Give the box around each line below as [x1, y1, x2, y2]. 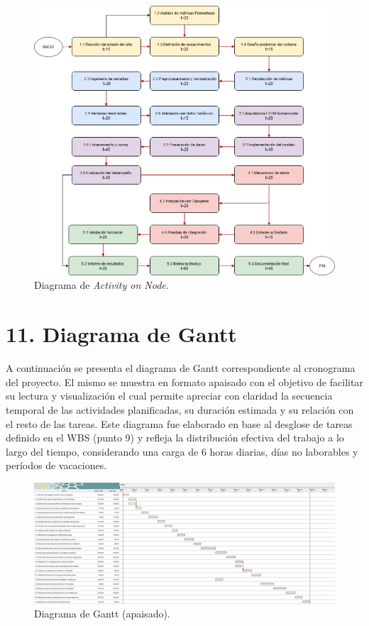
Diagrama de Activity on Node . [34, 278, 169, 292]
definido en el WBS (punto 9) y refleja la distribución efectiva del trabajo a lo [6, 430, 344, 445]
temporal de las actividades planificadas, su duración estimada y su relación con [6, 402, 354, 417]
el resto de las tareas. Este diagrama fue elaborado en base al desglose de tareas [6, 416, 353, 431]
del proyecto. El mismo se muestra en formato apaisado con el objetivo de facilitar [6, 374, 363, 389]
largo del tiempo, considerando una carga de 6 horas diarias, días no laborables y [6, 444, 358, 458]
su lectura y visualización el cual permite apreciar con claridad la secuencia [6, 388, 333, 403]
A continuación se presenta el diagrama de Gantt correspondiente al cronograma [6, 361, 356, 375]
